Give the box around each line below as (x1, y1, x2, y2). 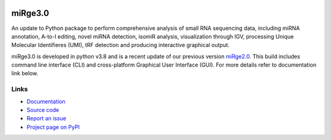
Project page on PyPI (26, 123, 80, 131)
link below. (11, 70, 39, 77)
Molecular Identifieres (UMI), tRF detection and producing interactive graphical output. (11, 42, 230, 49)
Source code (26, 106, 59, 113)
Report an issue (26, 115, 67, 122)
